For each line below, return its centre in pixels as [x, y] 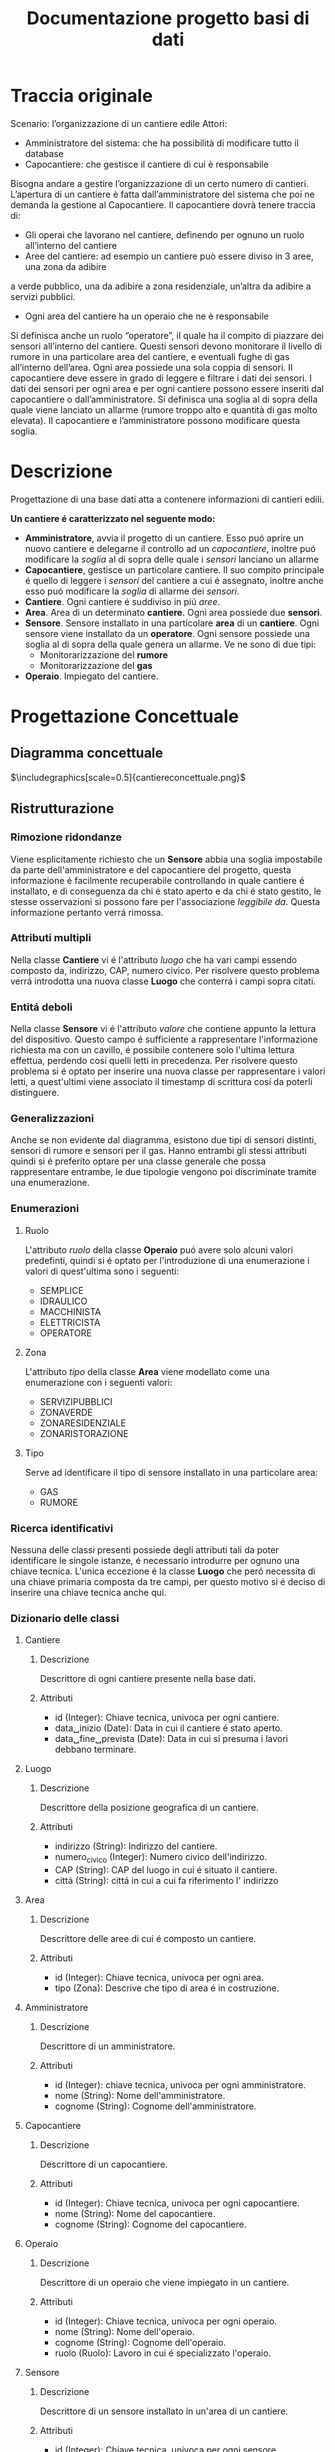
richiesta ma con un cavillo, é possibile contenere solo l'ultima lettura [152, 1050]
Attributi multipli [51, 938]
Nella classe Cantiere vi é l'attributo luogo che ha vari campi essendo [154, 959]
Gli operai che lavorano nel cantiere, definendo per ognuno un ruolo [164, 234]
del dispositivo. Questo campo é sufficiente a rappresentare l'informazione [164, 1039]
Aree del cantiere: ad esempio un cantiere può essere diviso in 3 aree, [169, 256]
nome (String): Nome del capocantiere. [135, 2214]
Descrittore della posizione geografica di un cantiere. [149, 1808]
